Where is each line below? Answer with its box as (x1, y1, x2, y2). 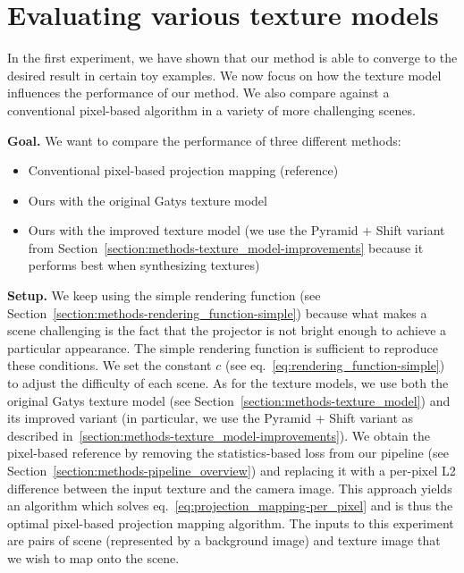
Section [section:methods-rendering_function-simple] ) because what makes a (7, 303, 427, 322)
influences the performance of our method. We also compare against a (7, 83, 390, 102)
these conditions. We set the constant (7, 356, 212, 375)
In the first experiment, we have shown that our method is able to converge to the (7, 48, 458, 67)
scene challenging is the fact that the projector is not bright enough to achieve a (7, 321, 447, 340)
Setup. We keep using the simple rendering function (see (7, 286, 321, 305)
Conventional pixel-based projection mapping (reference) (28, 161, 339, 180)
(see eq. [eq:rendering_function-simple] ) (224, 356, 445, 375)
